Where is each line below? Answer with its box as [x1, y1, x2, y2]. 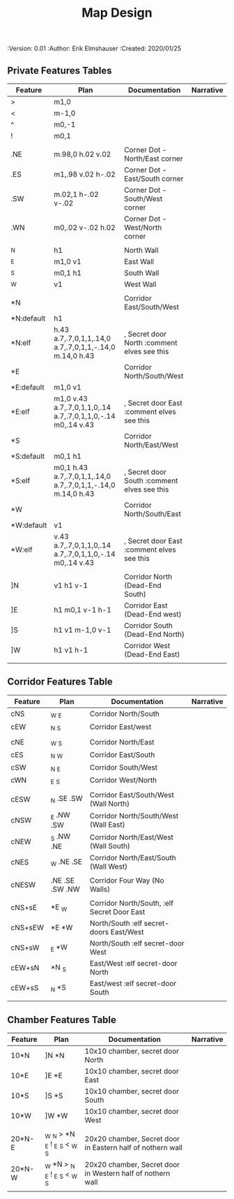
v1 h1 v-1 [54, 581, 88, 590]
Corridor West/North [89, 775, 157, 785]
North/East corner [124, 154, 183, 163]
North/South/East [124, 509, 181, 518]
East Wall [124, 257, 155, 266]
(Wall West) [89, 862, 128, 871]
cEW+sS [10, 983, 39, 993]
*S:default [10, 452, 45, 461]
